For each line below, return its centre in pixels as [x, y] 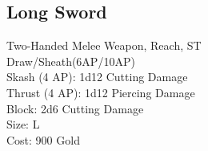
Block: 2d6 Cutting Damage [75, 108]
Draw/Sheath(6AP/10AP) [71, 61]
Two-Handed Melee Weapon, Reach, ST [104, 45]
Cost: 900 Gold [43, 139]
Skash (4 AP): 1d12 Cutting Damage [97, 77]
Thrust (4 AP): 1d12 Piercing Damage [101, 92]
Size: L [23, 124]
